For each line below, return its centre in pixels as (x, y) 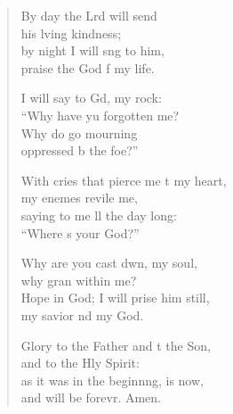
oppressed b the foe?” (80, 150)
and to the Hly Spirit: (80, 363)
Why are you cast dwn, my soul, (109, 263)
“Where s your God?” (80, 232)
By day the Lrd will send (89, 15)
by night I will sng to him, (92, 50)
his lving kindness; (71, 33)
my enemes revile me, (79, 198)
